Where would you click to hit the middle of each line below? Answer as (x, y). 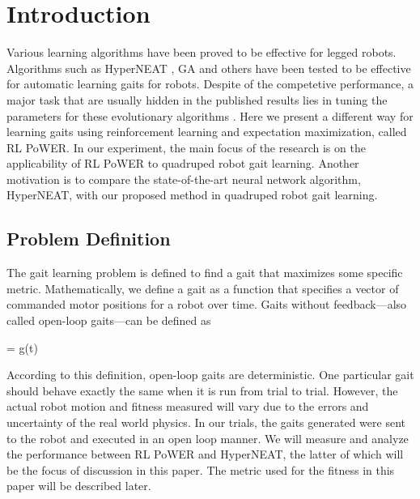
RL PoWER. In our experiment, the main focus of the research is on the (186, 147)
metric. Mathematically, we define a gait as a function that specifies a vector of (203, 288)
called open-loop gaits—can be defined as (109, 320)
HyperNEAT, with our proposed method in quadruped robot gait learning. (192, 195)
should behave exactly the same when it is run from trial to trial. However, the (202, 390)
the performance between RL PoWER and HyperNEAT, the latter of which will (205, 454)
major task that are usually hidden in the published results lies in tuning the (197, 99)
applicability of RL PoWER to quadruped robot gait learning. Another (183, 163)
